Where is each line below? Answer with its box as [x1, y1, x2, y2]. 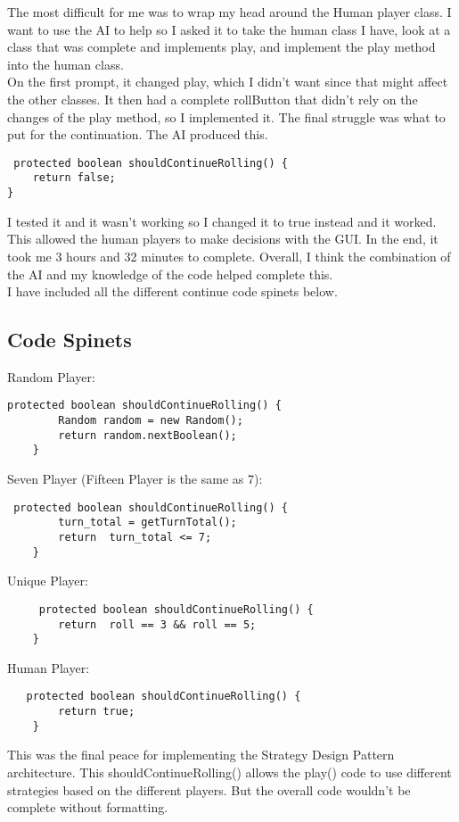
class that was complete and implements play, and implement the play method [7, 37, 436, 56]
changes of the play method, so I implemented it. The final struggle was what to [7, 107, 446, 126]
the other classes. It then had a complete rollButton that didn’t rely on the [7, 89, 418, 108]
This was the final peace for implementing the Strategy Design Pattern [7, 745, 395, 764]
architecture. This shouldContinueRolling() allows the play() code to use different [7, 763, 452, 782]
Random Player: [7, 367, 95, 386]
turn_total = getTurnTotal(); [58, 516, 237, 529]
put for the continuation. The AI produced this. [7, 125, 268, 144]
